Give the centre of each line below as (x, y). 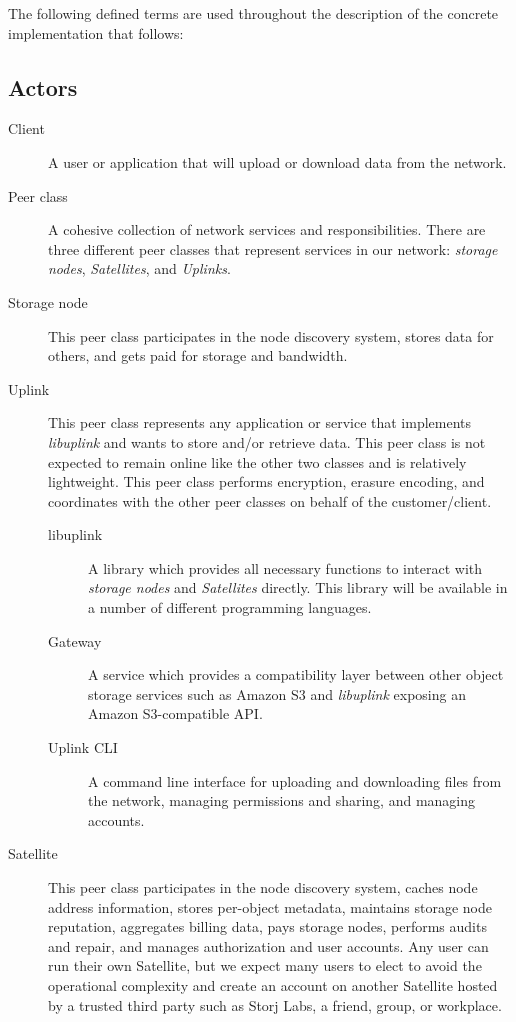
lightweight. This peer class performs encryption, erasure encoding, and (266, 481)
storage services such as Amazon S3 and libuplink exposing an (277, 693)
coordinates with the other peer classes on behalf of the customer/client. (270, 500)
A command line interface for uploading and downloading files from (295, 780)
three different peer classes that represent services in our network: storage (273, 248)
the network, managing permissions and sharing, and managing (282, 800)
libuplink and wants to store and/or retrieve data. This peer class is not (267, 441)
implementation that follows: (96, 32)
